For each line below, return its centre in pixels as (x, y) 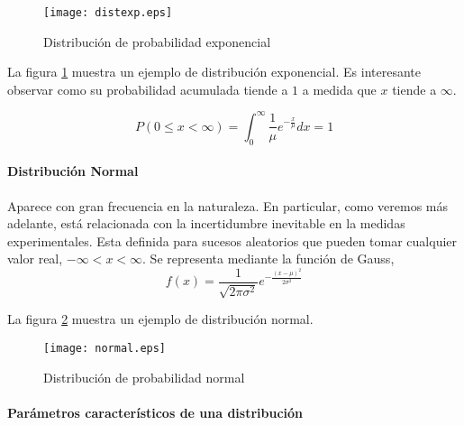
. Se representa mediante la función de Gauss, (268, 259)
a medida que (339, 89)
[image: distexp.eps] (108, 13)
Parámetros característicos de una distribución (155, 412)
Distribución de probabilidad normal (144, 377)
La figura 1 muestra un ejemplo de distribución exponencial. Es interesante (214, 72)
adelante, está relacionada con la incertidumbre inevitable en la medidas (206, 223)
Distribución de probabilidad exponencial (157, 41)
